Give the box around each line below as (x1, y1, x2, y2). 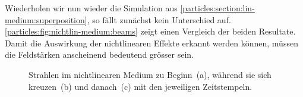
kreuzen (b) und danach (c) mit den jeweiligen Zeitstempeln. (29, 80, 252, 92)
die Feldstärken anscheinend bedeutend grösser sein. (5, 48, 194, 61)
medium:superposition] (5, 13, 87, 26)
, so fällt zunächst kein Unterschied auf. (87, 13, 231, 26)
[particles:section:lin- (180, 2, 255, 14)
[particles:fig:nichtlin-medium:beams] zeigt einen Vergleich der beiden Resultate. (5, 25, 296, 37)
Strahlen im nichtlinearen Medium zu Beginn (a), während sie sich (29, 68, 272, 80)
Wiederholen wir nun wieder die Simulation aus (5, 2, 178, 14)
